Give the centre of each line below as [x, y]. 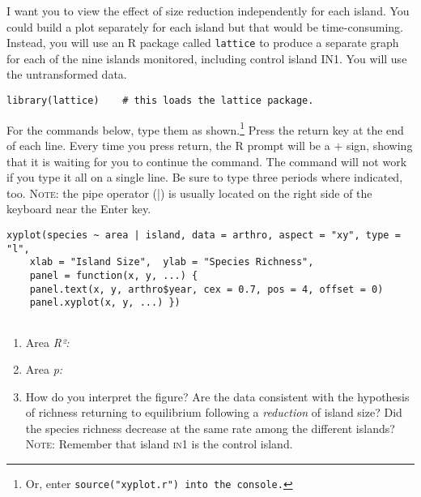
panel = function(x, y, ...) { [114, 275]
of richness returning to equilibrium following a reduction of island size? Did [214, 412]
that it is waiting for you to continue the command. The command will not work [207, 161]
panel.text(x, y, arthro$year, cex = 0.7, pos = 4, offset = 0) [206, 289]
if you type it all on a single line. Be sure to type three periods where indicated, [205, 177]
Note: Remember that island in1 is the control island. [159, 444]
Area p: [44, 369]
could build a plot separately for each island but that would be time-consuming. [205, 26]
